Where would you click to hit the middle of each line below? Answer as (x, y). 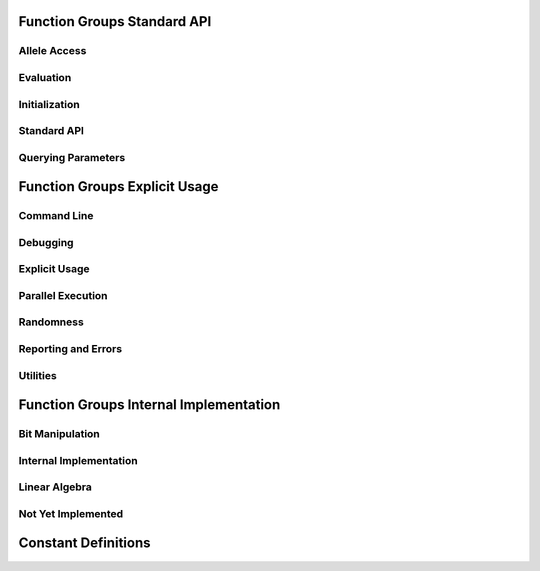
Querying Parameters (72, 157)
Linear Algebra (55, 487)
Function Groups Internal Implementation (149, 405)
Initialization (49, 104)
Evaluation (45, 77)
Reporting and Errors (70, 349)
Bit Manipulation (59, 434)
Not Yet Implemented (71, 513)
